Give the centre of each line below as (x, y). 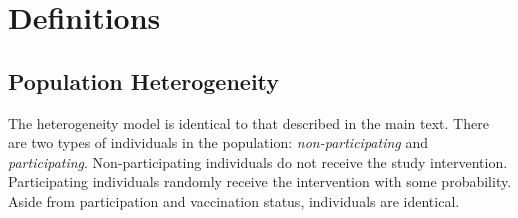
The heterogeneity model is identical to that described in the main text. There (248, 122)
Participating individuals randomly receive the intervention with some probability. (260, 181)
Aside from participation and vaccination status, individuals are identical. (234, 200)
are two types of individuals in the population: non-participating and (218, 142)
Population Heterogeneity (144, 80)
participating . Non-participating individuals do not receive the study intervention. (258, 161)
